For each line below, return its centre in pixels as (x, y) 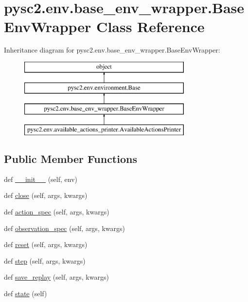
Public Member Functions (71, 159)
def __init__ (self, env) (41, 179)
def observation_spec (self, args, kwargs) (64, 228)
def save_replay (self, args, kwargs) (56, 277)
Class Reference (151, 27)
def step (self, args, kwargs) (45, 260)
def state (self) (26, 293)
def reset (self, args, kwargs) (46, 244)
